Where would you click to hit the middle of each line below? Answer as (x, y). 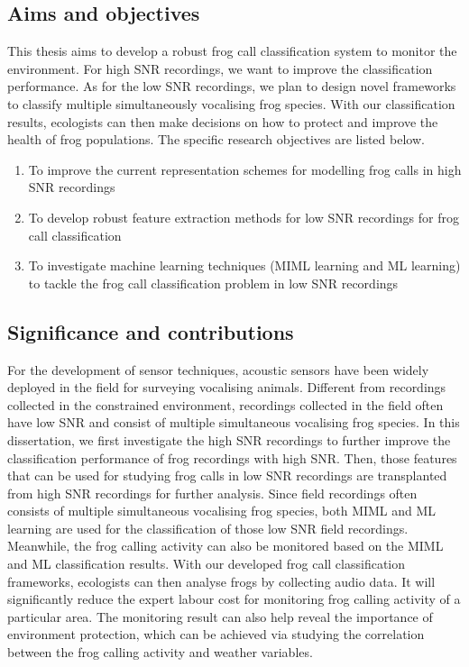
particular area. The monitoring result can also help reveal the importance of (220, 616)
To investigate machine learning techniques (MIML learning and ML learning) (244, 265)
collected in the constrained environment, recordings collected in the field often (225, 404)
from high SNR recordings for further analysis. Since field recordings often (212, 493)
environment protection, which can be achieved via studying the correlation (216, 634)
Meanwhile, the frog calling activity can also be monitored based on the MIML (225, 546)
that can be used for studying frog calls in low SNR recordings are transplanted (227, 475)
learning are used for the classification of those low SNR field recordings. (208, 528)
